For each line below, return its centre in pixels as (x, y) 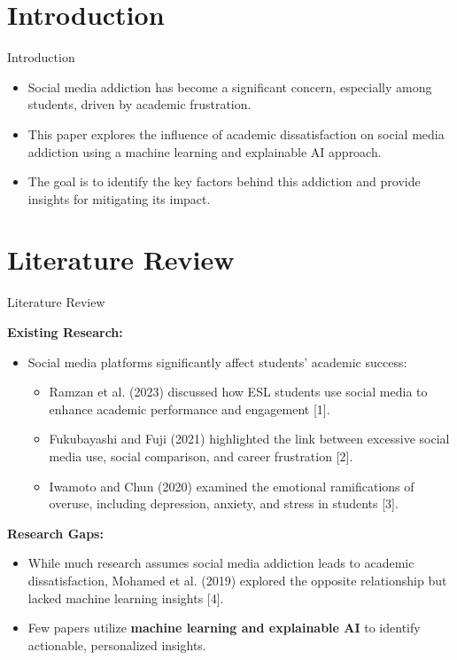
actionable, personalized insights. (117, 644)
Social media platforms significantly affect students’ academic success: (217, 361)
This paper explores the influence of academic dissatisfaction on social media (236, 134)
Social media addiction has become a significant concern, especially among (230, 86)
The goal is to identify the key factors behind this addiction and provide (224, 181)
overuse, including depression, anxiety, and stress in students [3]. (224, 503)
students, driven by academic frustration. (139, 104)
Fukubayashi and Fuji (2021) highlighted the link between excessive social (249, 439)
